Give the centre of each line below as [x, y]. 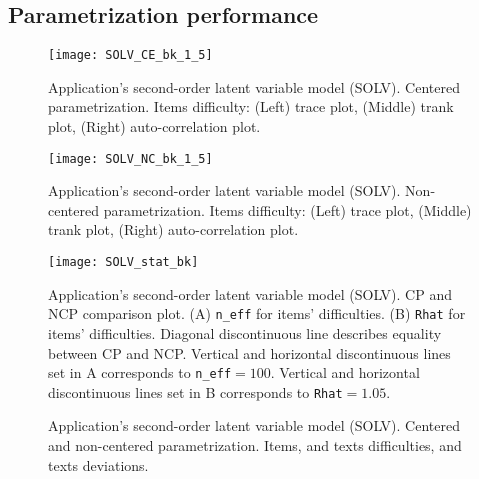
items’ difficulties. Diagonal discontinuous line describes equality [245, 332]
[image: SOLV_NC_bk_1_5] [130, 158]
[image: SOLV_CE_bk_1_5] [130, 55]
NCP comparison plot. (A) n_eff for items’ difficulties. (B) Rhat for [257, 313]
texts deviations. [98, 464]
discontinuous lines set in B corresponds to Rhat [195, 391]
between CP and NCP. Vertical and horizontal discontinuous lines [249, 352]
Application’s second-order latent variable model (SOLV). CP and [250, 293]
